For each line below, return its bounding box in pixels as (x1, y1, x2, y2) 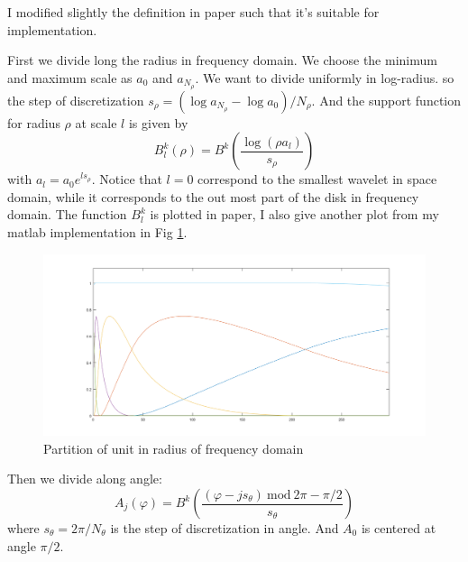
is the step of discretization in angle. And (110, 519, 339, 538)
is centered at (361, 519, 436, 538)
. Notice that (91, 170, 162, 189)
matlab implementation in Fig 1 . (7, 223, 188, 242)
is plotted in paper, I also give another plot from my (150, 205, 439, 224)
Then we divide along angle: (7, 469, 162, 488)
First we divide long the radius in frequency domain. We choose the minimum (7, 51, 437, 69)
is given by (128, 113, 188, 132)
